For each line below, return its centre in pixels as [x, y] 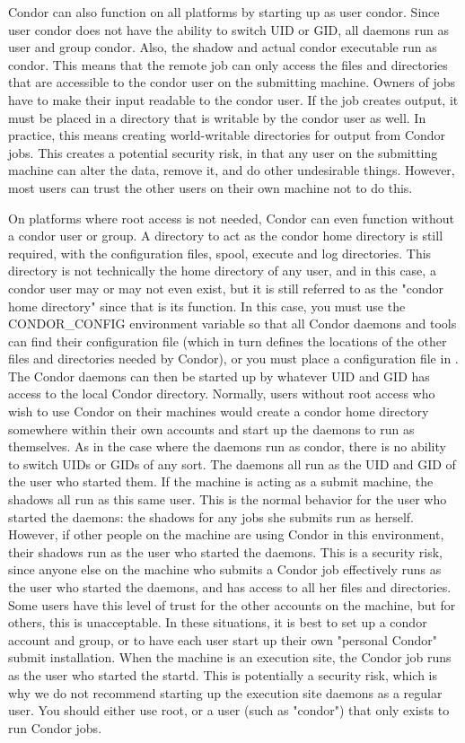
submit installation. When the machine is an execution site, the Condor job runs [230, 657]
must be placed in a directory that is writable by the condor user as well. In [217, 117]
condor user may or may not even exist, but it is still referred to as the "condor [226, 288]
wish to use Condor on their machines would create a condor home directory [219, 411]
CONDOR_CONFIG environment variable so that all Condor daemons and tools [232, 323]
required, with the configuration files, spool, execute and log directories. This [220, 253]
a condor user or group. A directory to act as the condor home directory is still [226, 236]
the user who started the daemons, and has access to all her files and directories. [230, 587]
